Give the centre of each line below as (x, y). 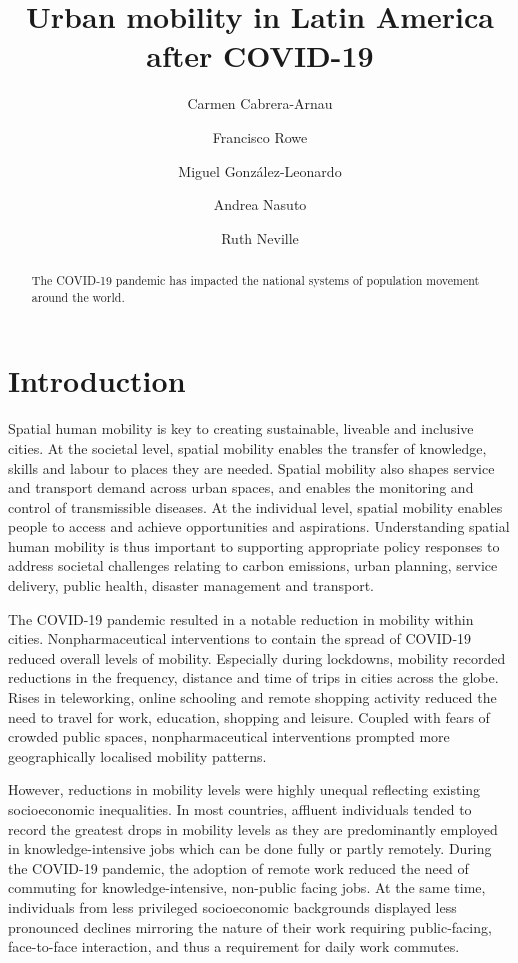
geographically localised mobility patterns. (137, 755)
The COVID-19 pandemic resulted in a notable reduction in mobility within (241, 618)
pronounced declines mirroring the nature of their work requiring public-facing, (250, 926)
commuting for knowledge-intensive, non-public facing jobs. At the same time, (247, 887)
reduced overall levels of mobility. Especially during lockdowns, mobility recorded (257, 657)
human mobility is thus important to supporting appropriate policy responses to (254, 545)
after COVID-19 (260, 55)
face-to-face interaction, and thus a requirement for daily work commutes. (234, 946)
